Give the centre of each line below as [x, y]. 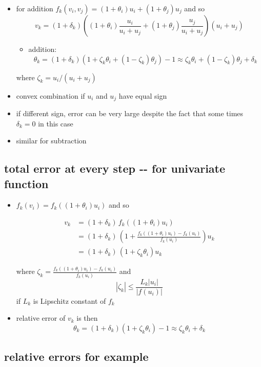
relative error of [41, 318]
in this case [56, 123]
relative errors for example [76, 356]
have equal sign [143, 95]
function [26, 183]
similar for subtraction [51, 141]
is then [87, 318]
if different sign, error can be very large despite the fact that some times [130, 113]
